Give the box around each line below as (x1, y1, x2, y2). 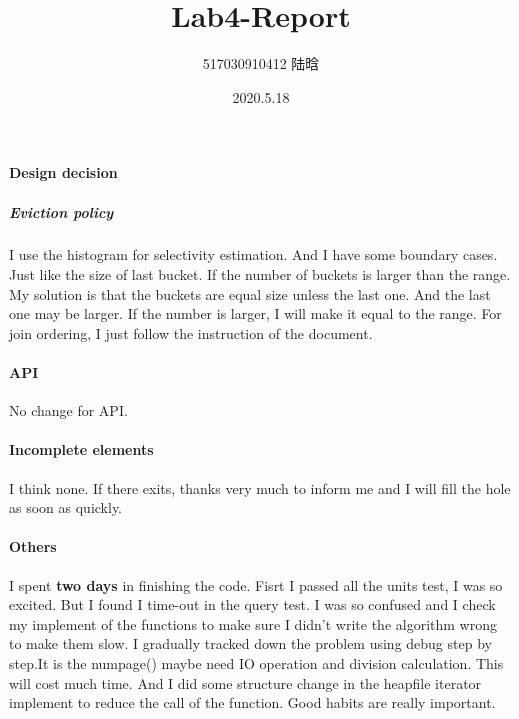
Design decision (9, 162, 118, 183)
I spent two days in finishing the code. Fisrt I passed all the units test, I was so (9, 574, 503, 595)
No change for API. (9, 400, 128, 421)
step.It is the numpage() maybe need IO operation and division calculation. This (9, 652, 504, 673)
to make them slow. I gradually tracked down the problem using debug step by (9, 633, 492, 654)
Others (9, 536, 57, 557)
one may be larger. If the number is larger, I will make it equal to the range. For (9, 303, 502, 324)
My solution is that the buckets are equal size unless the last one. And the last (9, 283, 491, 304)
